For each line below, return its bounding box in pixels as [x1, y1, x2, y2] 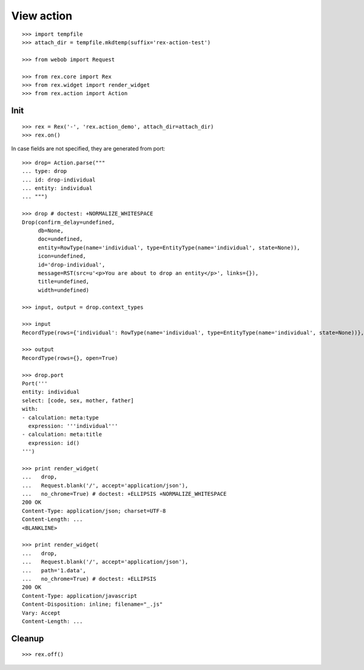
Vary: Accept [22, 609, 61, 616]
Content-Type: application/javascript [22, 592, 138, 599]
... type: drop [22, 167, 67, 175]
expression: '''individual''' [28, 422, 118, 429]
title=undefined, [38, 278, 90, 285]
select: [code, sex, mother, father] [22, 397, 135, 404]
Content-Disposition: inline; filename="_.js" [22, 601, 163, 608]
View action [11, 9, 73, 22]
